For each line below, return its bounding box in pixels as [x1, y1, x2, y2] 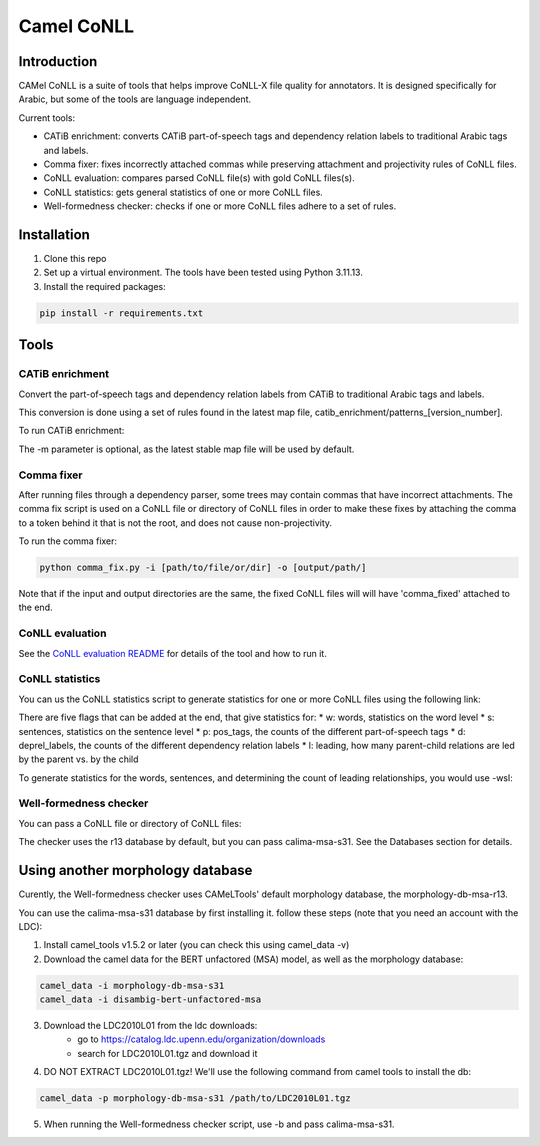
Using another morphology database [18, 862, 253, 879]
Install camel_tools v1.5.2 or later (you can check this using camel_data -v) [43, 939, 350, 951]
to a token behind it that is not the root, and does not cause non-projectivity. [18, 516, 333, 529]
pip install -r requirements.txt [39, 307, 204, 319]
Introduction [18, 53, 98, 70]
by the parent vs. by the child [18, 753, 139, 765]
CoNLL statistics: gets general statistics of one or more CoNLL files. [43, 186, 324, 198]
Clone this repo [43, 253, 107, 265]
